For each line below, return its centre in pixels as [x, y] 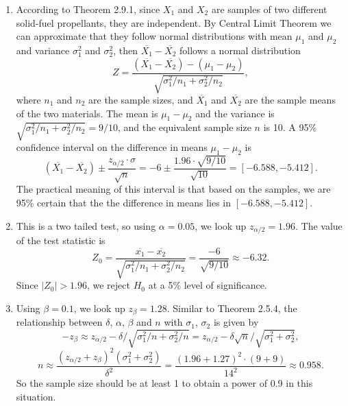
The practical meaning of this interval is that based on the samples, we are [173, 189]
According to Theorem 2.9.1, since [88, 9]
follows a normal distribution [240, 50]
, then [125, 50]
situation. [36, 396]
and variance [43, 50]
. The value [319, 225]
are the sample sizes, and [141, 99]
